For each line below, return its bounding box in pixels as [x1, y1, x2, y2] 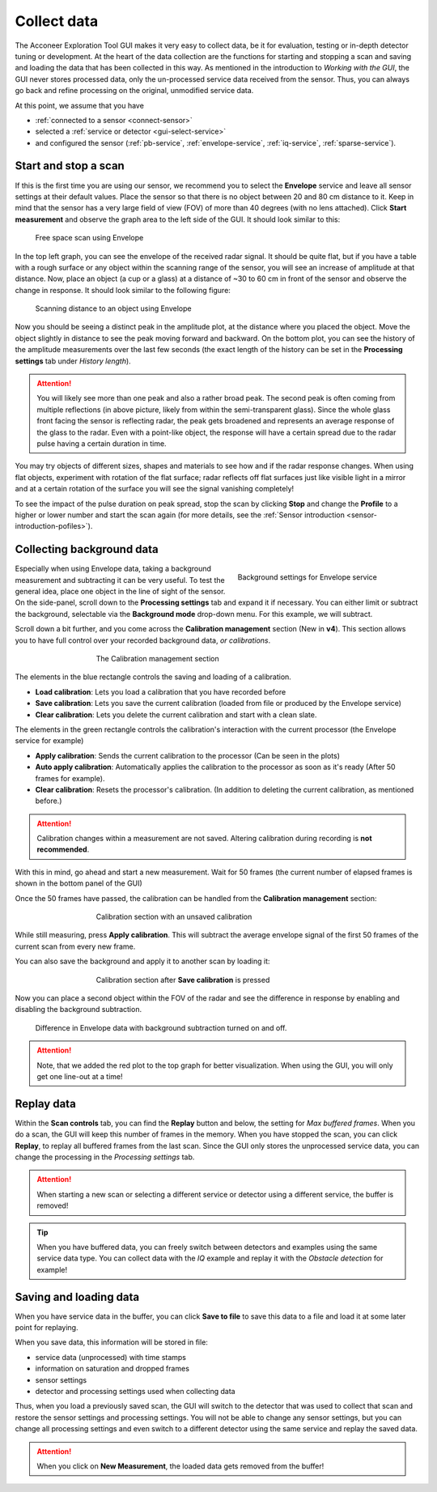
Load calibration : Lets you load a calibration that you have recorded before [35, 686, 286, 696]
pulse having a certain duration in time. [36, 439, 167, 448]
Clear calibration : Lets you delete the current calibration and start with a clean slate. [35, 709, 317, 720]
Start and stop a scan [15, 159, 125, 173]
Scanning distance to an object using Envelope [35, 304, 192, 313]
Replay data [15, 1097, 76, 1111]
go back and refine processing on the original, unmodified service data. [15, 86, 254, 96]
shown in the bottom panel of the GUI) [15, 878, 143, 888]
